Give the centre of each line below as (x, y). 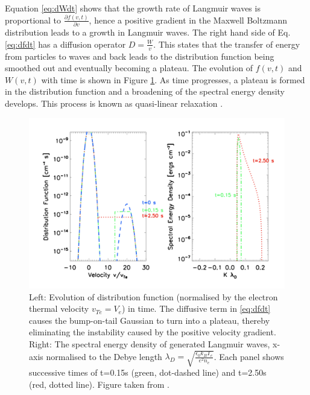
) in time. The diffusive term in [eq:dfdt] (196, 308)
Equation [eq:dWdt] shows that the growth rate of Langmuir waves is (133, 8)
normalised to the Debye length (104, 356)
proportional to (33, 20)
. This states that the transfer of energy (227, 44)
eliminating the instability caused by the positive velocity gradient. (153, 332)
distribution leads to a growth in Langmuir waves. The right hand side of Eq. (148, 32)
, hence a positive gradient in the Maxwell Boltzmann (188, 20)
